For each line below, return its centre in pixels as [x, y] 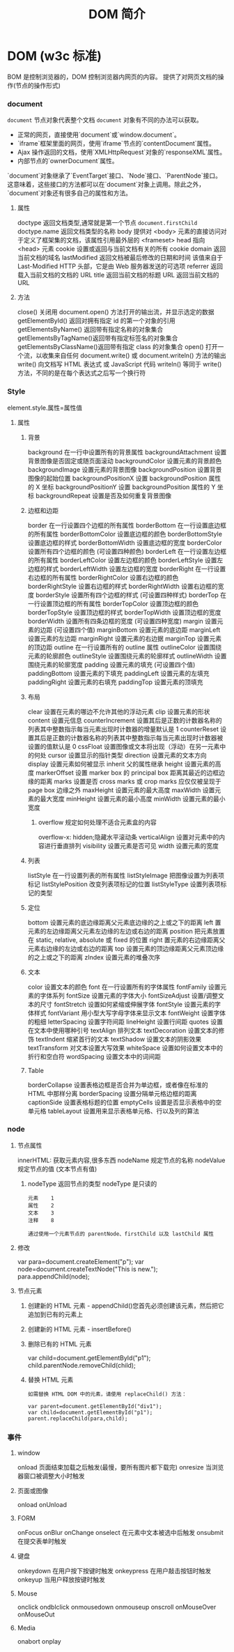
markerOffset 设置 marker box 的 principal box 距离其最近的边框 [127, 772]
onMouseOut [36, 1614]
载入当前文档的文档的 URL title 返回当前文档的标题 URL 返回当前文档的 [118, 275]
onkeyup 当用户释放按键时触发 [61, 1580]
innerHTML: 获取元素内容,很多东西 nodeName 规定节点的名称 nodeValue [121, 1160]
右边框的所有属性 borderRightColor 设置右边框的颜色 [103, 577]
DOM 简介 [117, 14]
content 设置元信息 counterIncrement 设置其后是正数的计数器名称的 [125, 720]
